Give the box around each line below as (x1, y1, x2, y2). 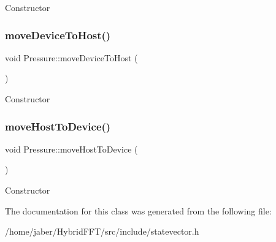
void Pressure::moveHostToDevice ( (5, 142, 138, 155)
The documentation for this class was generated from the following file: (5, 204, 272, 217)
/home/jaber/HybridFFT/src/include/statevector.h (5, 225, 199, 238)
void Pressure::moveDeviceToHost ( (5, 51, 138, 64)
